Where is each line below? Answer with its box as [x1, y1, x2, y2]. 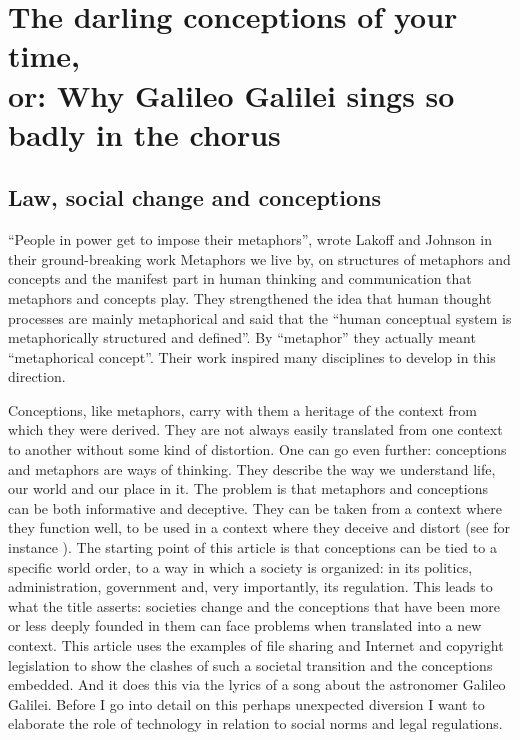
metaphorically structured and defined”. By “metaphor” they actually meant [8, 327, 476, 348]
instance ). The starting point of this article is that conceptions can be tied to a [8, 537, 497, 558]
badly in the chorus [8, 113, 281, 154]
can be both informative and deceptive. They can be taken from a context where [8, 497, 502, 518]
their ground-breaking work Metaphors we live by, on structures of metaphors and [8, 248, 511, 269]
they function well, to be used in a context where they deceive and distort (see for [8, 517, 510, 538]
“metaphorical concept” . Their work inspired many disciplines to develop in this [8, 346, 496, 367]
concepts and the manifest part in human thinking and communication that [8, 268, 472, 289]
